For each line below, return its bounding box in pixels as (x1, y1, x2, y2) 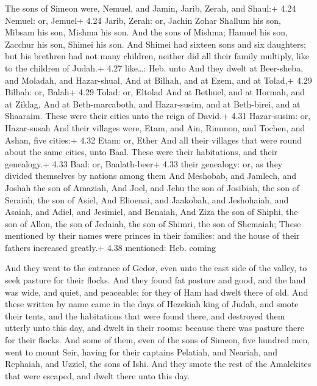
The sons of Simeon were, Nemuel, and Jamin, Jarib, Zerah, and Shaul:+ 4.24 (5, 2, 296, 14)
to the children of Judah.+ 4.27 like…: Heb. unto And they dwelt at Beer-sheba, (5, 61, 304, 74)
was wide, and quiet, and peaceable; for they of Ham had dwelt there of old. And (5, 285, 308, 298)
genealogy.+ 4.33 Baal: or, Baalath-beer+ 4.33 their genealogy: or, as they (5, 157, 283, 170)
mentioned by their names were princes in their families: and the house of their (5, 229, 300, 242)
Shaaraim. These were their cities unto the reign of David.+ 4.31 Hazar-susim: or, (5, 109, 311, 122)
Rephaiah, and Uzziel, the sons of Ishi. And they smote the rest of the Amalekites (5, 357, 312, 370)
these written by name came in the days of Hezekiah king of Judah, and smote (5, 297, 299, 310)
